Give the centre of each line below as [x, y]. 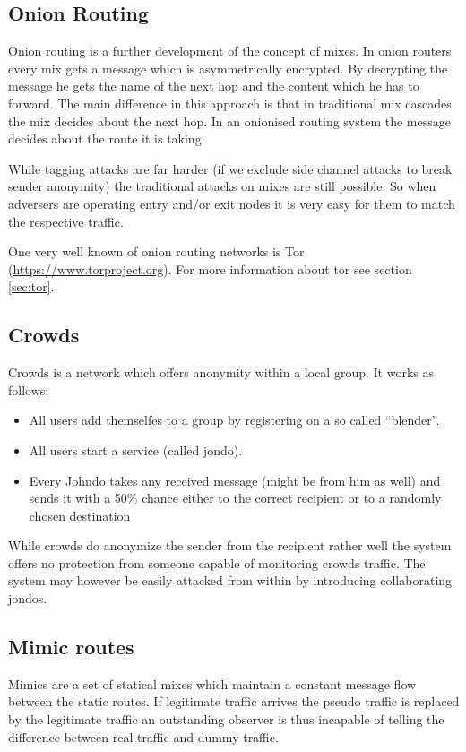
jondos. [28, 598]
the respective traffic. [66, 221]
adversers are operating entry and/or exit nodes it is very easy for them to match [232, 203]
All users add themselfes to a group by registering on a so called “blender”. [234, 420]
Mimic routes [71, 647]
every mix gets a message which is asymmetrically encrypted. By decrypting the [228, 68]
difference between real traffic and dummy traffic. [143, 736]
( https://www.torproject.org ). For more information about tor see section [210, 268]
